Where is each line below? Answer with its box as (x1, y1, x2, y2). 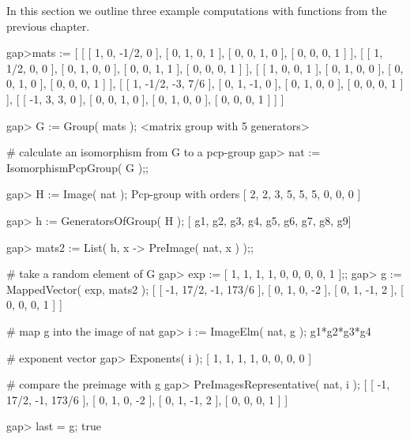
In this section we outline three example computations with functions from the (6, 2, 387, 18)
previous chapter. (6, 17, 90, 34)
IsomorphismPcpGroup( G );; (6, 159, 149, 175)
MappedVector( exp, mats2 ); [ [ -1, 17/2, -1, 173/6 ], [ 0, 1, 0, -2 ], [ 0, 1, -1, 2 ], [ (6, 280, 404, 297)
